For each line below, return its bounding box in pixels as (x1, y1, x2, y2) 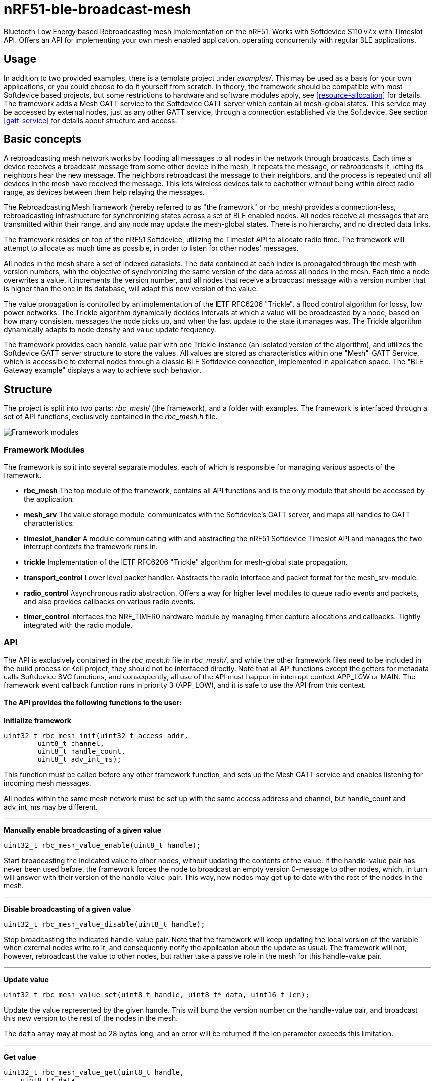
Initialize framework (4, 716, 71, 725)
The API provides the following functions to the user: (4, 698, 182, 707)
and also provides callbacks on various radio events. (24, 597, 196, 606)
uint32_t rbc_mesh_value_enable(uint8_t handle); (4, 841, 201, 849)
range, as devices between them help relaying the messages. (4, 188, 205, 197)
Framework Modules (4, 444, 85, 455)
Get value (4, 1053, 36, 1061)
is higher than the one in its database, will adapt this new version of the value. (4, 284, 258, 293)
